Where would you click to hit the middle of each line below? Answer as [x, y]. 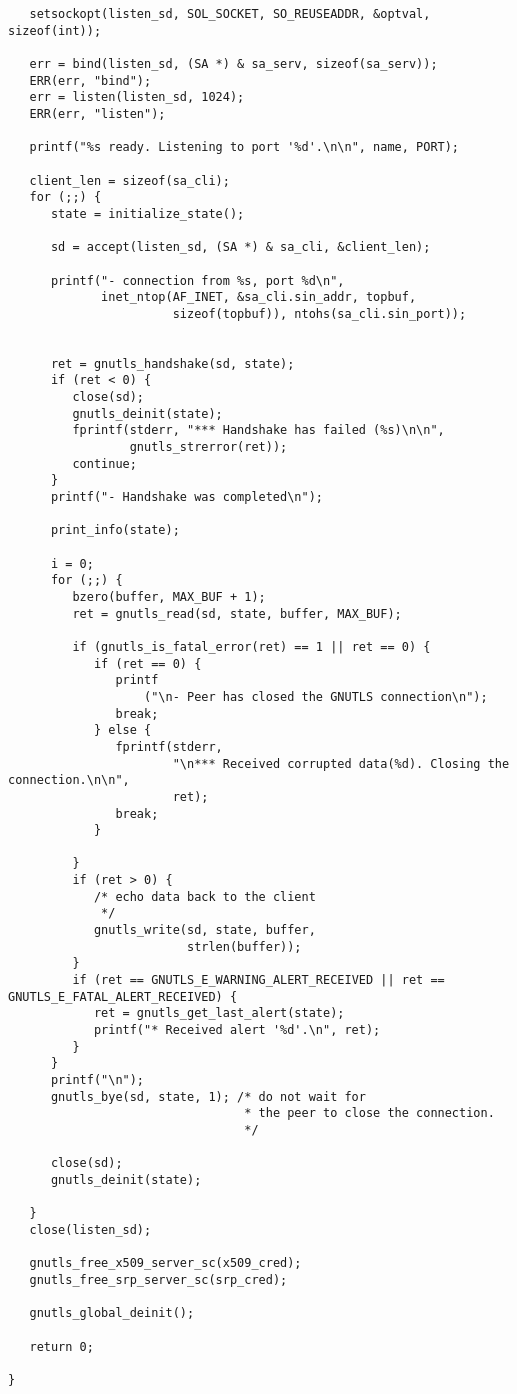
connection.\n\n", [69, 780]
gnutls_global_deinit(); [112, 1313]
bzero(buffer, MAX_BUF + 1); [169, 596]
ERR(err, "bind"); [90, 80]
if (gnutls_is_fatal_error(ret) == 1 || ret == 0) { [251, 646]
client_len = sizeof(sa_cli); [129, 180]
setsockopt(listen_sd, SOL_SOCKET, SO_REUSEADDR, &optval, [230, 14]
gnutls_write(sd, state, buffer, [204, 930]
